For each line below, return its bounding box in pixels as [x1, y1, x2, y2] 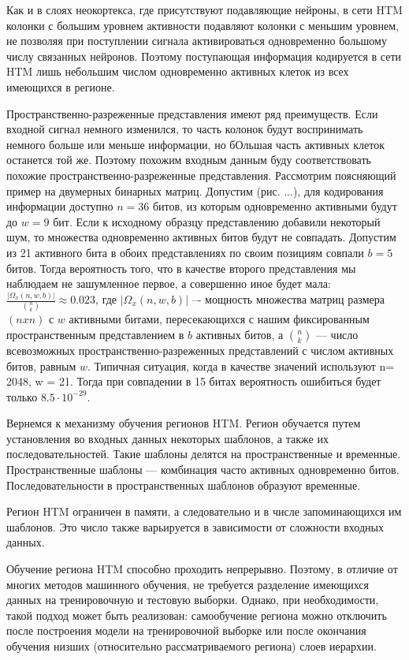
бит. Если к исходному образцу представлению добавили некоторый [53, 213, 381, 229]
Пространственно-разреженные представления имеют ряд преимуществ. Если [6, 105, 378, 121]
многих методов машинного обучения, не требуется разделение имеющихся [6, 576, 369, 592]
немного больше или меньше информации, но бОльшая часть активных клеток [6, 136, 385, 152]
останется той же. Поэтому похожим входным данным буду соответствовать [6, 151, 371, 168]
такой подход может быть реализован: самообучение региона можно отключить [6, 606, 387, 623]
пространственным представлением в [6, 326, 184, 342]
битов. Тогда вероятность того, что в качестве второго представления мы [6, 259, 356, 276]
